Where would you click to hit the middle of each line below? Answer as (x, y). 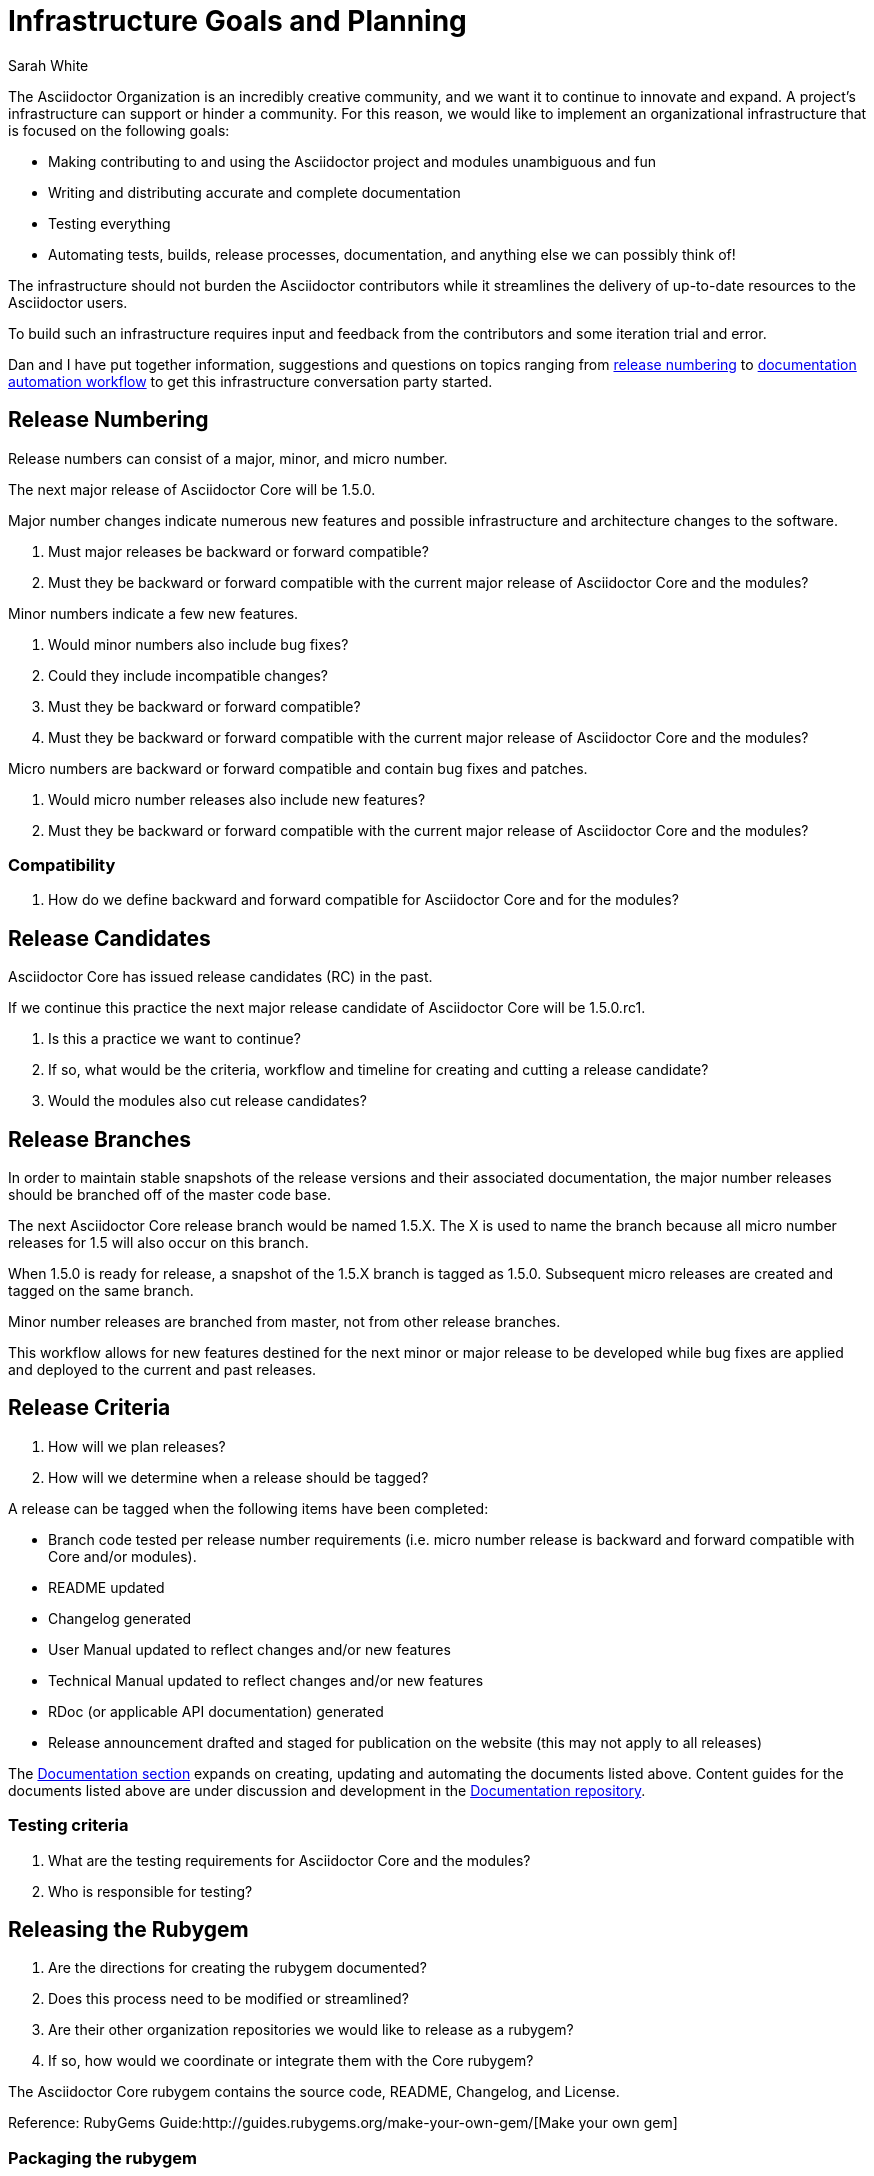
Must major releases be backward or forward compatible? (238, 551)
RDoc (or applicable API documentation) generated (216, 1711)
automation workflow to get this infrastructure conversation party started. (250, 381)
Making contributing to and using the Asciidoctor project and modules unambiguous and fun (352, 161)
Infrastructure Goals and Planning (237, 21)
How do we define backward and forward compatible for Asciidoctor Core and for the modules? (363, 900)
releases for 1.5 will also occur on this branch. (158, 1243)
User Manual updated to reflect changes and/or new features (249, 1649)
